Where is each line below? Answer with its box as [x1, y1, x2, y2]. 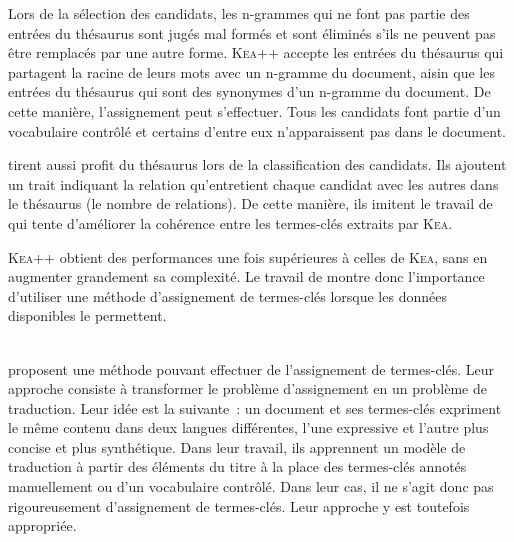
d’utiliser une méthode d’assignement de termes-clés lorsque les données [8, 285, 447, 306]
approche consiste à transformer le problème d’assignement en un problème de [8, 378, 487, 399]
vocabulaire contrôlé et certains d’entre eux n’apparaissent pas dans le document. [8, 120, 506, 141]
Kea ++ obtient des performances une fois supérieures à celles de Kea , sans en [8, 246, 488, 267]
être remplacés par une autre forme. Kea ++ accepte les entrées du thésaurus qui [8, 42, 504, 63]
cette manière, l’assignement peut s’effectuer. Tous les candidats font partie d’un [8, 100, 501, 121]
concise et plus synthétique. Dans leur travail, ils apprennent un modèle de [8, 436, 466, 457]
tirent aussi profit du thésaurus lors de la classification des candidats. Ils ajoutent [8, 154, 507, 175]
